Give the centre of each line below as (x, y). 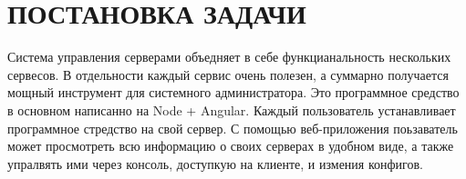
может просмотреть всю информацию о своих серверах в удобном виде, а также (231, 146)
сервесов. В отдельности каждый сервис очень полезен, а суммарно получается (228, 74)
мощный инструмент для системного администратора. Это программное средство (233, 92)
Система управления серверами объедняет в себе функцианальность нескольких (229, 57)
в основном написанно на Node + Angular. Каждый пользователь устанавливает (232, 109)
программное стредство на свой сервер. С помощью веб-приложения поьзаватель (233, 128)
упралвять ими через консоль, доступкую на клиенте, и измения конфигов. (215, 163)
